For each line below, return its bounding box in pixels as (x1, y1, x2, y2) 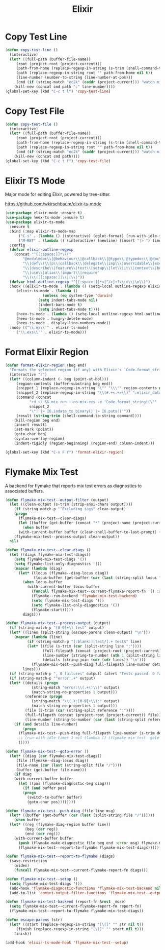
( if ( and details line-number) (14, 722, 78, 726)
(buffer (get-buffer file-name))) (16, 767, 87, 772)
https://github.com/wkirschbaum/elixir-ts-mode (5, 201, 102, 207)
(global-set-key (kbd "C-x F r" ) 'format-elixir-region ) (5, 450, 124, 455)
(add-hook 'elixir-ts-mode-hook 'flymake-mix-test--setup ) (5, 940, 129, 945)
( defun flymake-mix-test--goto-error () (5, 749, 89, 754)
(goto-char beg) (14, 432, 48, 437)
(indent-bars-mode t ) (38, 302, 82, 307)
